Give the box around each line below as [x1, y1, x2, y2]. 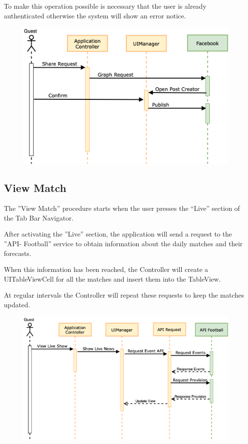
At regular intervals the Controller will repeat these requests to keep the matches [4, 290, 244, 300]
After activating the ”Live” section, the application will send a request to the [4, 229, 232, 239]
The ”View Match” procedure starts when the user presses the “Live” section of [4, 203, 240, 213]
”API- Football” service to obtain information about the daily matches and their [4, 238, 243, 248]
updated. [4, 299, 30, 309]
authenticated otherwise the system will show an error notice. [4, 10, 186, 20]
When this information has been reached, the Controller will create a [4, 264, 208, 274]
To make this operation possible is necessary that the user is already [4, 1, 206, 11]
